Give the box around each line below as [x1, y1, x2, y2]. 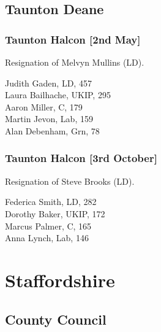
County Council [5, 309, 107, 328]
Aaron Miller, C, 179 [5, 100, 83, 113]
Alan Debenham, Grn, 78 [5, 124, 100, 137]
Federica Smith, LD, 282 [5, 195, 97, 208]
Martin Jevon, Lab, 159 [5, 112, 93, 125]
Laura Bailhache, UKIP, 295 [5, 88, 111, 101]
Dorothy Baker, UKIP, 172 [5, 207, 105, 220]
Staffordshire [5, 267, 115, 292]
